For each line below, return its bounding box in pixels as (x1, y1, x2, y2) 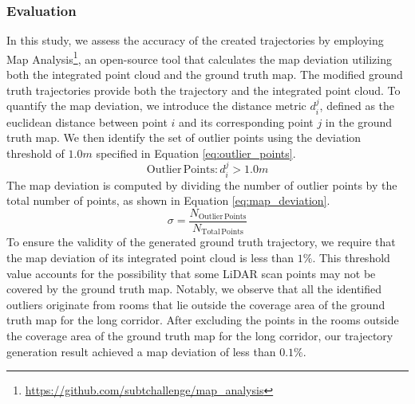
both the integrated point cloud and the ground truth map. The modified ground (6, 66, 403, 83)
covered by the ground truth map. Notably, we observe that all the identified (6, 280, 382, 297)
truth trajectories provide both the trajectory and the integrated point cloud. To (6, 81, 401, 98)
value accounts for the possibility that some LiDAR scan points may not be (6, 265, 376, 281)
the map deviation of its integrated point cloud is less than (6, 249, 294, 265)
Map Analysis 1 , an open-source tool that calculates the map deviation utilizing (6, 48, 392, 67)
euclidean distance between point (6, 113, 168, 130)
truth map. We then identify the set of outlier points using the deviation (6, 129, 362, 146)
